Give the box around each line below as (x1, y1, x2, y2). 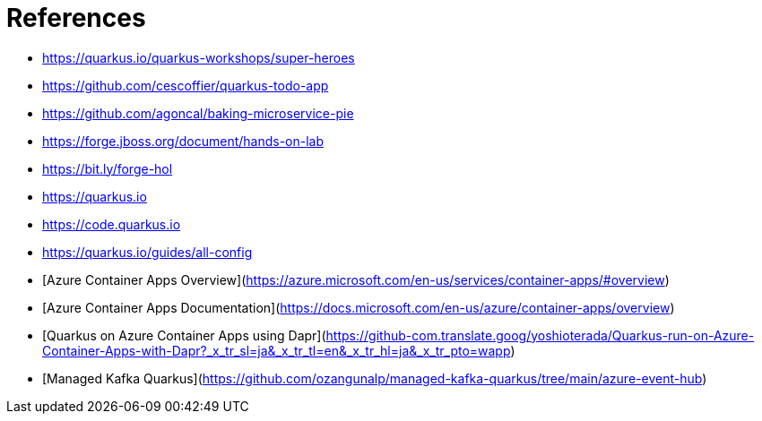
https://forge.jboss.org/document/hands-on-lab (42, 133, 325, 149)
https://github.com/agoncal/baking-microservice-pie (42, 105, 354, 121)
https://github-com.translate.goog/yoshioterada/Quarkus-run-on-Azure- (325, 327, 755, 343)
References (6, 3, 146, 33)
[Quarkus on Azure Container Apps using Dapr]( (42, 327, 326, 343)
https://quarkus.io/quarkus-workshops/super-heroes (42, 49, 355, 65)
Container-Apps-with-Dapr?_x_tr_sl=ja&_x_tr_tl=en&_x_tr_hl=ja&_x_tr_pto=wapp (42, 342, 511, 358)
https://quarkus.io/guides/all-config (42, 244, 253, 260)
